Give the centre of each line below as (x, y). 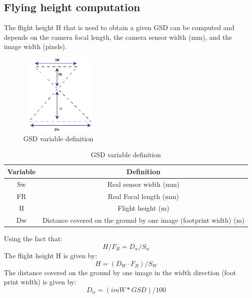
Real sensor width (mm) (143, 184)
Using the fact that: (33, 239)
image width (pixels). (35, 46)
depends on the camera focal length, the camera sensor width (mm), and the (118, 37)
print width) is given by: (40, 282)
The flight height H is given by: (50, 255)
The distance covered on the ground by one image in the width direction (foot (120, 272)
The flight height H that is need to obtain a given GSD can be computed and (119, 27)
